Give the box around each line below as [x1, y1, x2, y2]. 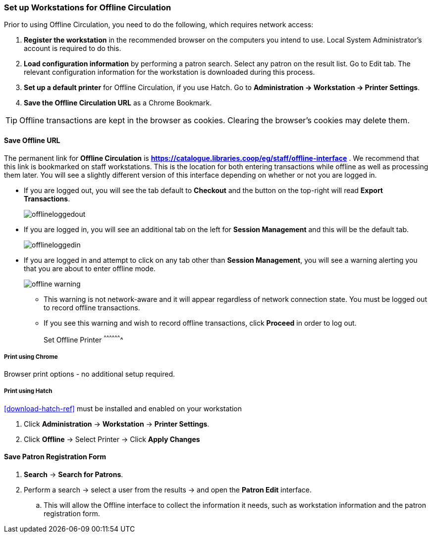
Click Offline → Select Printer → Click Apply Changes [24, 435, 200, 443]
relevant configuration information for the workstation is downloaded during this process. [24, 68, 315, 77]
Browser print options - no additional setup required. [4, 370, 175, 379]
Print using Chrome [4, 353, 58, 360]
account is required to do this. [24, 44, 121, 53]
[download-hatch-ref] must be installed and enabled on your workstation [4, 404, 242, 413]
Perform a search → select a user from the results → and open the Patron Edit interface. [24, 486, 312, 494]
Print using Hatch [4, 388, 53, 395]
